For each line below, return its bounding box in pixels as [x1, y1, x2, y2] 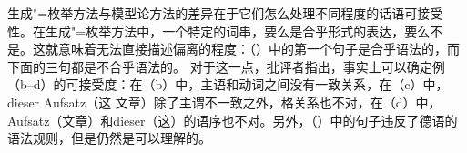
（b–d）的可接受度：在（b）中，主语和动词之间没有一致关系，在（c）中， [7, 75, 449, 94]
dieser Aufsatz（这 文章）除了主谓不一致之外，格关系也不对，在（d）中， [7, 92, 442, 111]
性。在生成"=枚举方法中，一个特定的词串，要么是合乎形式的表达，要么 [7, 21, 431, 40]
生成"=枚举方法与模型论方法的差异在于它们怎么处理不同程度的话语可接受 [7, 4, 443, 22]
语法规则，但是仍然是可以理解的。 [7, 128, 211, 148]
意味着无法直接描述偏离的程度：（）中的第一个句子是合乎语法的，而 [57, 39, 460, 58]
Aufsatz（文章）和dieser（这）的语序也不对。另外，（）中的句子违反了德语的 [7, 110, 458, 129]
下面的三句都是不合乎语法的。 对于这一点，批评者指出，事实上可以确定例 [7, 56, 445, 76]
